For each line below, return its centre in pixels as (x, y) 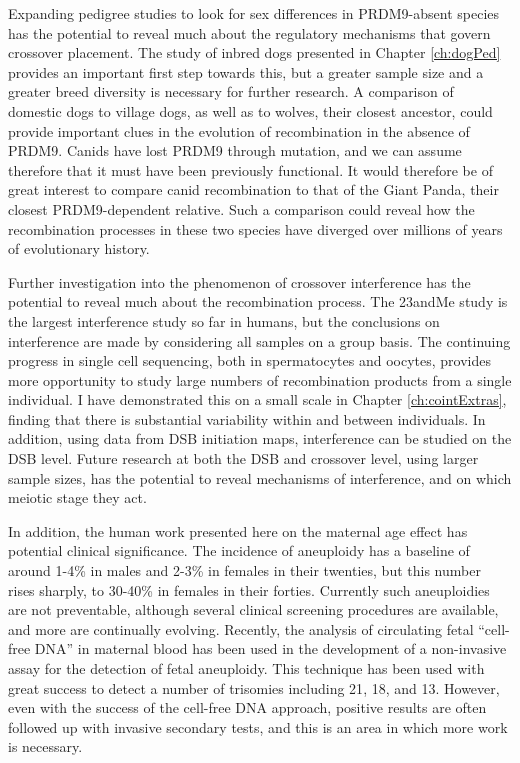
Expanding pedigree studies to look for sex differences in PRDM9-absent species (254, 13)
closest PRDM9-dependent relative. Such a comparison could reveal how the (241, 208)
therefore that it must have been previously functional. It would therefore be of (250, 169)
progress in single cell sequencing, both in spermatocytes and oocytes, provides (249, 360)
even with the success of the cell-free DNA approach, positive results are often (247, 707)
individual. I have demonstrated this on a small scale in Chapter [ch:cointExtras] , (257, 399)
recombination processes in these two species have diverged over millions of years (255, 228)
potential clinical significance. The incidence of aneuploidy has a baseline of (239, 550)
